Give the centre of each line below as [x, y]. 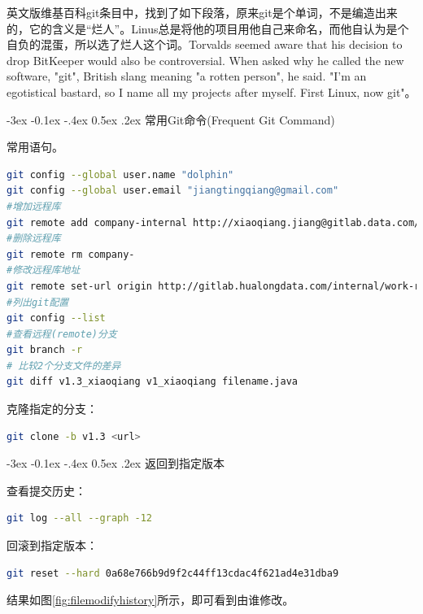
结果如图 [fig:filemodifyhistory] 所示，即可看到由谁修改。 [150, 600]
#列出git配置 [38, 302]
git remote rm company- [71, 254]
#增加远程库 [34, 206]
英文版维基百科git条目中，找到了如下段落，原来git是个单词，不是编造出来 [202, 12]
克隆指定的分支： [52, 409]
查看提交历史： [46, 490]
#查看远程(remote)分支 [62, 334]
